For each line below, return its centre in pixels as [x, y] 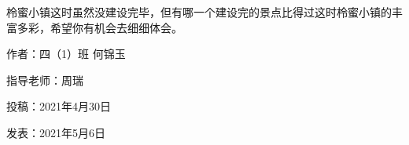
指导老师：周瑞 [45, 80]
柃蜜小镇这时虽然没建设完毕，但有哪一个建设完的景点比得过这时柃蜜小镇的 [199, 12]
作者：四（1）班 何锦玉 [66, 54]
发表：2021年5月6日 [56, 132]
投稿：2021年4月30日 [59, 106]
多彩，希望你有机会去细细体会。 [99, 27]
